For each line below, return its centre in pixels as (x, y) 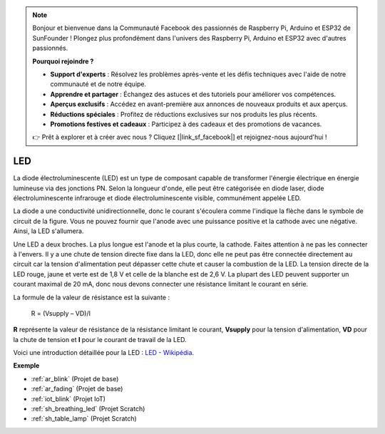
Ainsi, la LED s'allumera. (48, 231)
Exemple (26, 366)
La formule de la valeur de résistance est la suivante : (92, 297)
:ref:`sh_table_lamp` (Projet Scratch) (84, 419)
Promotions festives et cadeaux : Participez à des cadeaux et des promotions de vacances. (186, 124)
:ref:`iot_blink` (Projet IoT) (68, 398)
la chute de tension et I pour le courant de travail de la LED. (100, 339)
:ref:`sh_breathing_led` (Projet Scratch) (88, 409)
